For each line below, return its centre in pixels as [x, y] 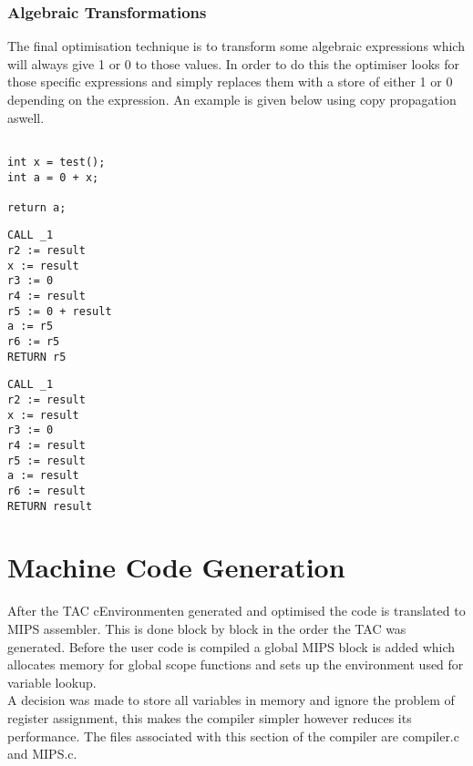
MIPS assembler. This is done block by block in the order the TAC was [207, 628]
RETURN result [50, 506]
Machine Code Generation [176, 567]
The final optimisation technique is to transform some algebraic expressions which [236, 46]
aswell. [26, 117]
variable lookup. [52, 682]
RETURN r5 [37, 357]
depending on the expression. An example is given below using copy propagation [232, 99]
